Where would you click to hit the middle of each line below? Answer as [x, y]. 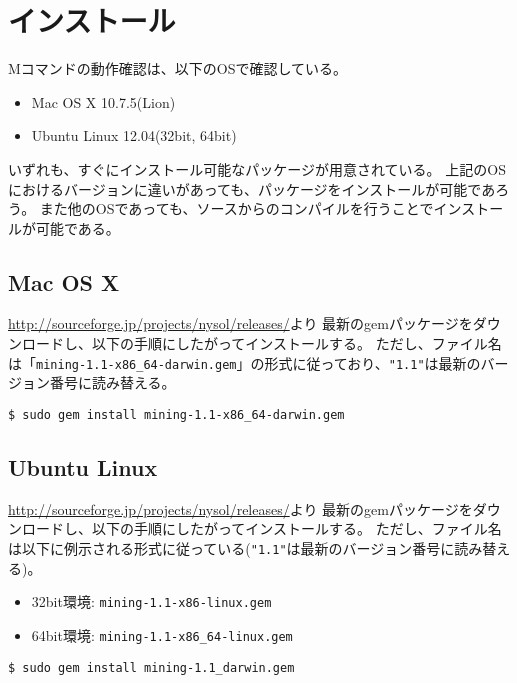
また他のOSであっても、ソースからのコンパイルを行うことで [236, 208]
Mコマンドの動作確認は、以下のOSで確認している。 [178, 68]
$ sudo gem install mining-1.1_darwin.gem [151, 667]
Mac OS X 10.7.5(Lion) [103, 101]
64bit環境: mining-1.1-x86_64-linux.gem [162, 634]
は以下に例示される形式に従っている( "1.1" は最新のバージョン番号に [231, 547]
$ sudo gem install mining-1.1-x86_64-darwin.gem [176, 414]
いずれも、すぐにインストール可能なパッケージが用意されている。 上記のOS [257, 168]
